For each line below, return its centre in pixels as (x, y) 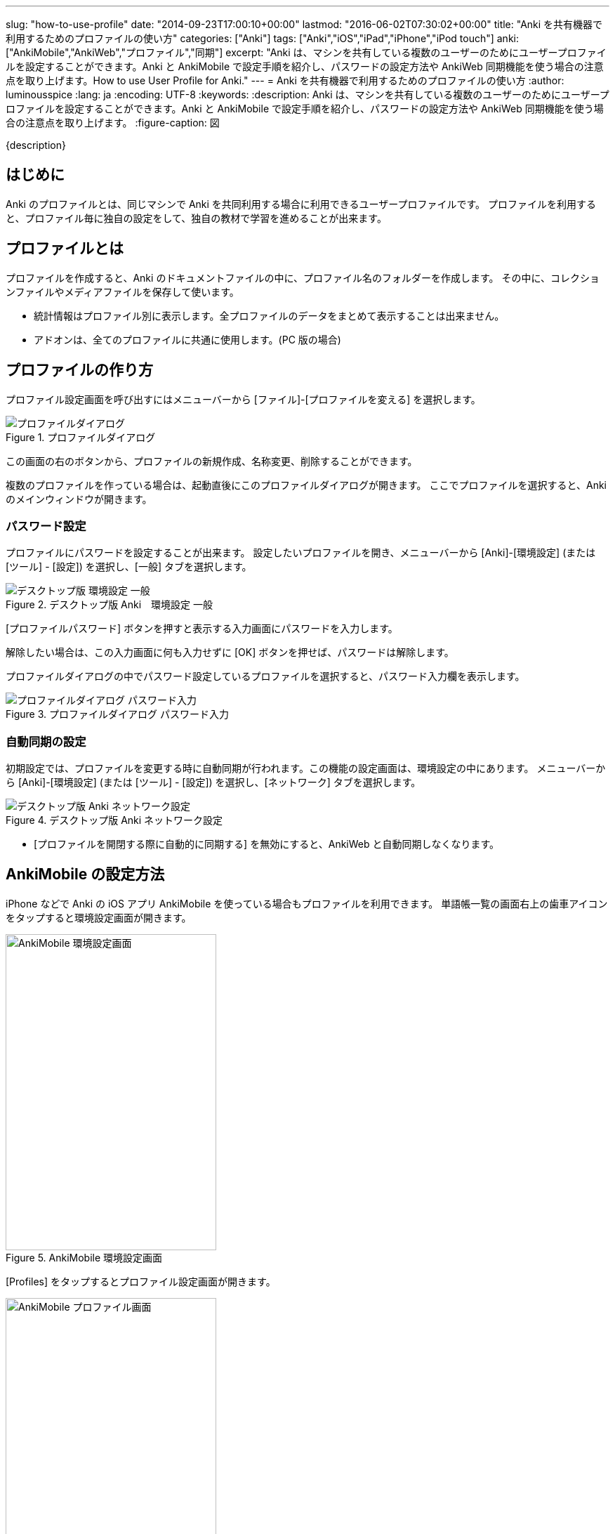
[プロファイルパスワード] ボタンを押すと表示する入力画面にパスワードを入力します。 (202, 629)
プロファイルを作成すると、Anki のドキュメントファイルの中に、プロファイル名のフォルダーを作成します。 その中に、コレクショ (303, 277)
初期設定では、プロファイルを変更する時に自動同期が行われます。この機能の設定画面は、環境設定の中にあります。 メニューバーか (306, 768)
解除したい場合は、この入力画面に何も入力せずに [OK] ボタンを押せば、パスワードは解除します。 (230, 653)
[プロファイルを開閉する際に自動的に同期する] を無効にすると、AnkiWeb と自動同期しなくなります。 (267, 844)
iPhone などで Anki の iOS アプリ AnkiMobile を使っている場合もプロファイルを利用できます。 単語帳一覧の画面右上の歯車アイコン (307, 903)
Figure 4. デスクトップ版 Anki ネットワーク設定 (114, 820)
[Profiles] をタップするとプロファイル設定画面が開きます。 (141, 1281)
